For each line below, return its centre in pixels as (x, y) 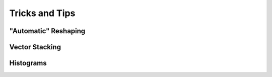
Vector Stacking (35, 47)
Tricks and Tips (42, 13)
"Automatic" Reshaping (47, 31)
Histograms (28, 63)
